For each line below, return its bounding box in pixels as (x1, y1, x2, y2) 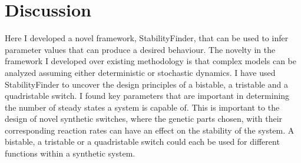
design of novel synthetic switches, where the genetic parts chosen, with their (5, 112, 283, 125)
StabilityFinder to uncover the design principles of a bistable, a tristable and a (5, 78, 288, 90)
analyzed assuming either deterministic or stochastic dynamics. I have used (5, 66, 276, 78)
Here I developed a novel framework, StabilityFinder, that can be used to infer (5, 32, 289, 44)
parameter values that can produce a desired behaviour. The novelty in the (5, 43, 276, 55)
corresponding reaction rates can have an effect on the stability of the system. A (5, 124, 295, 136)
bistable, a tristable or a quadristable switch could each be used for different (5, 135, 280, 148)
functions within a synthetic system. (5, 147, 135, 159)
